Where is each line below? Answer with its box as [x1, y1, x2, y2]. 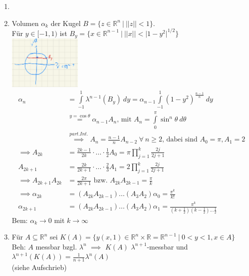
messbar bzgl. [35, 241, 77, 251]
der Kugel [50, 17, 81, 28]
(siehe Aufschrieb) [11, 262, 67, 272]
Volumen [11, 17, 39, 28]
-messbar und [147, 241, 188, 251]
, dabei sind [162, 136, 198, 143]
